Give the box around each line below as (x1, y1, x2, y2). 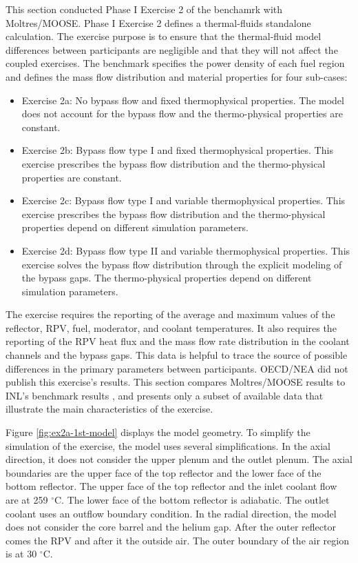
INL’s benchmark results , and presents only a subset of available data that (6, 388, 324, 402)
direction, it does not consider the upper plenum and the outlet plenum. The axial (6, 452, 352, 466)
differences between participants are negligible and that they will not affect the (6, 42, 338, 57)
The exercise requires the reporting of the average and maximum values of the (6, 307, 335, 322)
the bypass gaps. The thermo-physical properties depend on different (21, 270, 312, 285)
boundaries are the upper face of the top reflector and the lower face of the (6, 465, 322, 480)
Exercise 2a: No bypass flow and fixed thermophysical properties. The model (21, 92, 344, 107)
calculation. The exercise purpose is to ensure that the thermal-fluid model (6, 29, 322, 43)
